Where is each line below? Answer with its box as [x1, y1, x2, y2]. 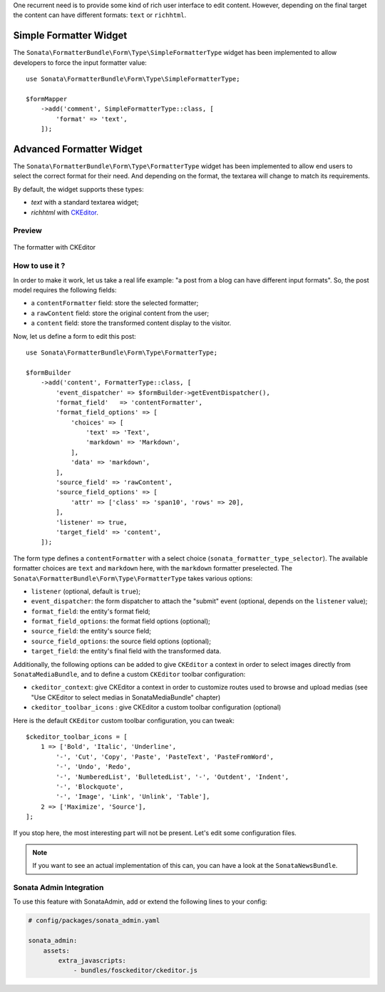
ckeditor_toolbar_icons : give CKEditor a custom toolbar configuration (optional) [31, 703, 282, 712]
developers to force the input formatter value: [13, 58, 148, 67]
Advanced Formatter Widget [13, 143, 143, 155]
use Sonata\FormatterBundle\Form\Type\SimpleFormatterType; [26, 75, 240, 83]
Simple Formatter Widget [13, 29, 128, 42]
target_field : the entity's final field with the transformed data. [31, 647, 221, 655]
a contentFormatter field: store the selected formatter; [31, 299, 199, 307]
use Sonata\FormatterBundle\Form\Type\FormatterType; [26, 348, 217, 357]
